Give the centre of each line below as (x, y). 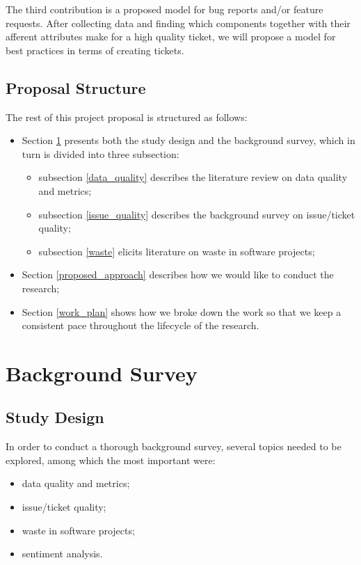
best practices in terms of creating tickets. (95, 50)
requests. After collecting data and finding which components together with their (178, 23)
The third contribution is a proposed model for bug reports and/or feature (165, 9)
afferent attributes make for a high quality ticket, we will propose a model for (171, 37)
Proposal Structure (76, 87)
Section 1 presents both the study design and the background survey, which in (188, 140)
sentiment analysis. (62, 554)
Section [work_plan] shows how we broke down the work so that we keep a (182, 311)
